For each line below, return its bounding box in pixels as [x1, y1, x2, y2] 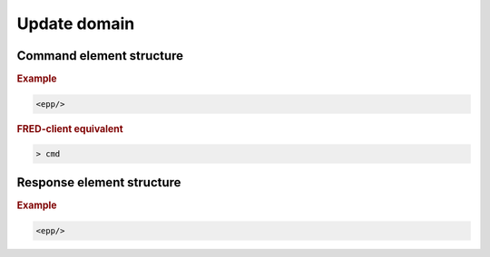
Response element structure [16, 175, 181, 190]
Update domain [16, 14, 135, 33]
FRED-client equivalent [16, 122, 123, 135]
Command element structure [16, 48, 184, 63]
